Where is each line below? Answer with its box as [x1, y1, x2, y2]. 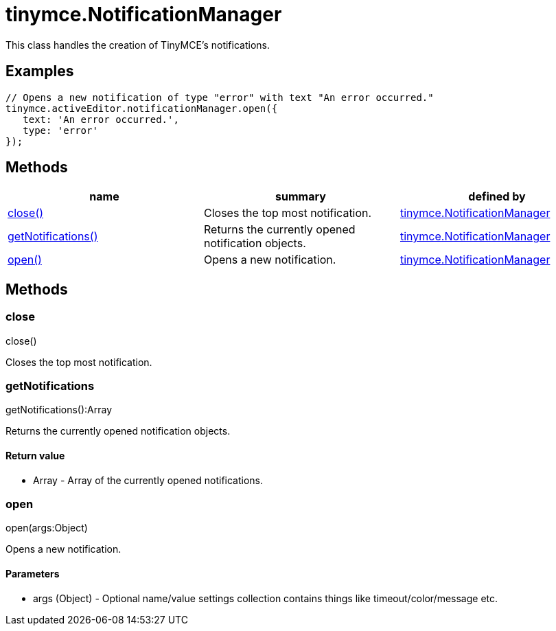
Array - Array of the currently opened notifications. [33, 474, 264, 486]
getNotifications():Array [5, 404, 113, 416]
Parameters [5, 567, 60, 580]
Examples [5, 62, 74, 80]
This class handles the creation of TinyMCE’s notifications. [5, 38, 270, 51]
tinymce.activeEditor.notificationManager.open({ [5, 102, 278, 114]
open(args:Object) [5, 522, 88, 534]
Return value [5, 450, 65, 462]
